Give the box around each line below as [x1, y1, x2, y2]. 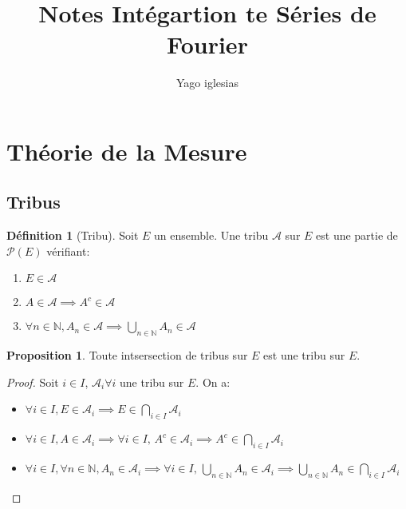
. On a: [195, 373, 231, 390]
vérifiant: [46, 242, 90, 259]
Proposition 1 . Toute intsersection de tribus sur [6, 347, 248, 364]
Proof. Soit [6, 373, 59, 390]
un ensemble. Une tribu [154, 227, 269, 244]
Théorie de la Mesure [6, 134, 247, 167]
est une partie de [316, 227, 398, 244]
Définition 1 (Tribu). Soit [6, 227, 139, 244]
